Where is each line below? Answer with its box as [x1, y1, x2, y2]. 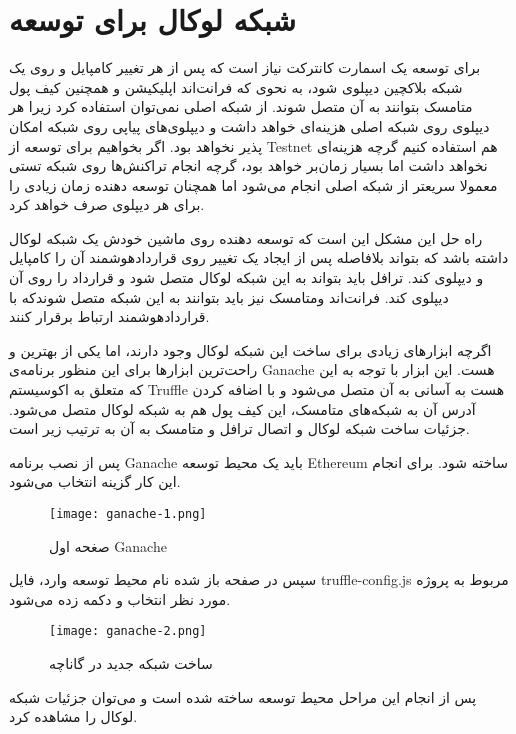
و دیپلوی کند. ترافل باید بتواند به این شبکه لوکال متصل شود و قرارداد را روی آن [9, 267, 484, 288]
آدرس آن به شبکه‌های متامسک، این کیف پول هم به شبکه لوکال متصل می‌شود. [9, 398, 476, 419]
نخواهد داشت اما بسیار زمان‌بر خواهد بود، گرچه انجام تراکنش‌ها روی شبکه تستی [9, 155, 488, 176]
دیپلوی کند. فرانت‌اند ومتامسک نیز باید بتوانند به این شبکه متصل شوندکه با [9, 286, 449, 307]
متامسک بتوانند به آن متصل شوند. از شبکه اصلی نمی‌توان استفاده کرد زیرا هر [9, 96, 473, 117]
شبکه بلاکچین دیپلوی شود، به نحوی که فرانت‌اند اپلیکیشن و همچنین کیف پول [9, 76, 463, 97]
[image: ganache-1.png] [49, 507, 207, 521]
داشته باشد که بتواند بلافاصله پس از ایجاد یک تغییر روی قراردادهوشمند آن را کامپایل [9, 247, 509, 268]
